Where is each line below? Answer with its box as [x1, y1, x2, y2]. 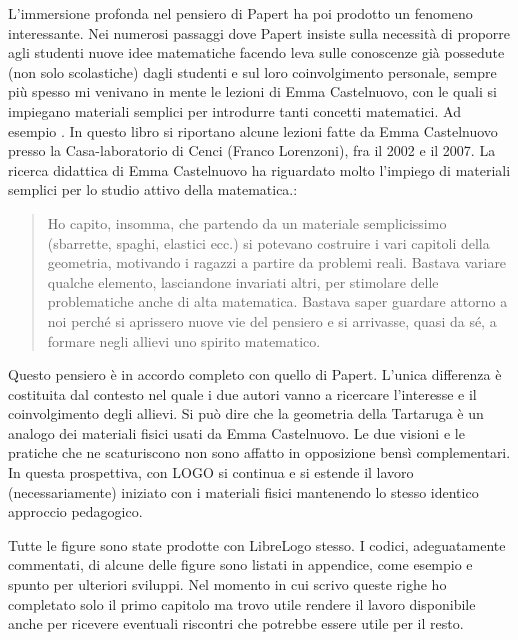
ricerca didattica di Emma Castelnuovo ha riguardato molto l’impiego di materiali [8, 159, 511, 180]
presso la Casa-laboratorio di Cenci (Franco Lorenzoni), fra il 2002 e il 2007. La [8, 140, 496, 161]
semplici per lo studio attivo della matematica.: [8, 179, 298, 200]
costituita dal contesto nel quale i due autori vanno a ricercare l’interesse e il [8, 383, 477, 404]
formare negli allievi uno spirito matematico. [47, 330, 321, 351]
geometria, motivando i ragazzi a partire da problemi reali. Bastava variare [47, 252, 507, 273]
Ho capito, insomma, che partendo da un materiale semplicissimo [47, 212, 447, 233]
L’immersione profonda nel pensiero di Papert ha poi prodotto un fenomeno [8, 3, 473, 23]
